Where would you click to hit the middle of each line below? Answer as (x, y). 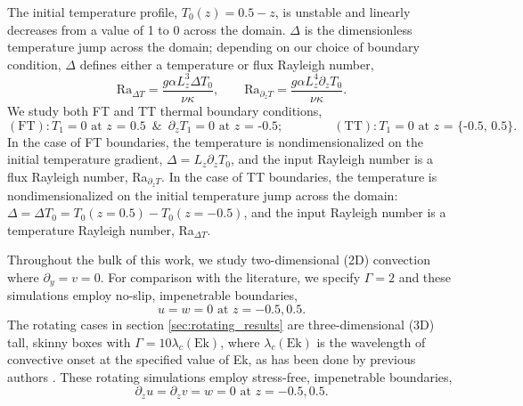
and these (425, 276)
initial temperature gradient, (85, 159)
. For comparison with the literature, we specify (230, 276)
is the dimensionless (358, 29)
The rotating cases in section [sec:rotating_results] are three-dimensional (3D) (221, 324)
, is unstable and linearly (343, 12)
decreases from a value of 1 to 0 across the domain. (147, 29)
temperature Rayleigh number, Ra (101, 229)
